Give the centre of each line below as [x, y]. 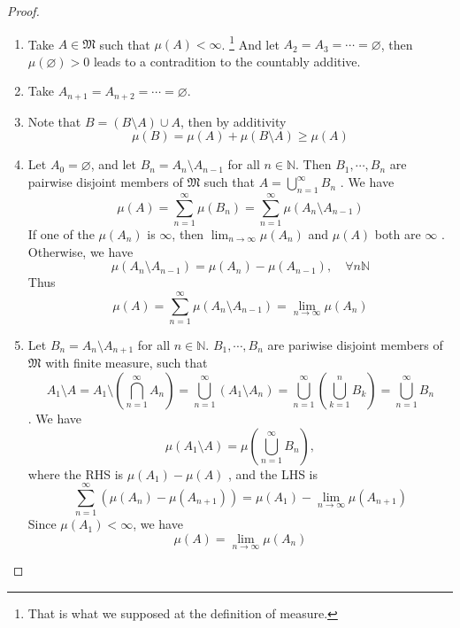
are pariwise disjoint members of [355, 344]
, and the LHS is [273, 473]
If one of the [61, 234]
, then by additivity [233, 121]
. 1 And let [250, 43]
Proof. [23, 11]
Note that [54, 121]
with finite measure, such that [126, 363]
